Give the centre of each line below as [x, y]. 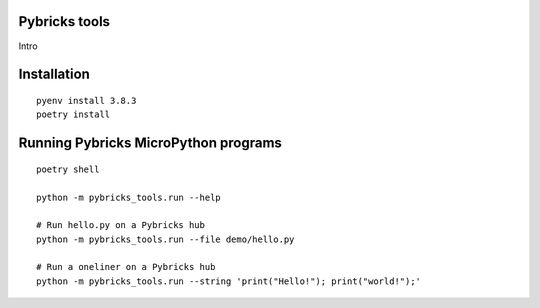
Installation [54, 74]
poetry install [73, 114]
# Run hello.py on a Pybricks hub [120, 225]
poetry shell [68, 169]
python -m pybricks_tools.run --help [129, 197]
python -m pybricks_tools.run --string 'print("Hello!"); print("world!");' [229, 281]
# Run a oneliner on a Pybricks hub [126, 267]
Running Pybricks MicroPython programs [150, 143]
